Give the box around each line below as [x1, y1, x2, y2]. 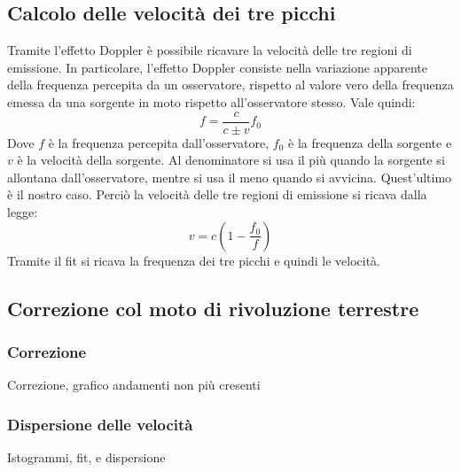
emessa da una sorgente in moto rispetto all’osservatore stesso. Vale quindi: [7, 92, 416, 111]
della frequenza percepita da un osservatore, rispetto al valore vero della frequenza [7, 75, 454, 94]
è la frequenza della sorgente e [288, 133, 452, 151]
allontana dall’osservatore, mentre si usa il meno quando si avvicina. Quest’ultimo [7, 167, 452, 186]
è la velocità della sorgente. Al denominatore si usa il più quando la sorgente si [17, 151, 445, 169]
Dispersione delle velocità [7, 413, 193, 435]
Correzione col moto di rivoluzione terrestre [7, 294, 419, 321]
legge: [7, 203, 38, 221]
